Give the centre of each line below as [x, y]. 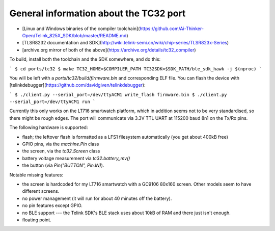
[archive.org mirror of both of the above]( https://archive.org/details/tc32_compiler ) [109, 50]
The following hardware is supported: [49, 127]
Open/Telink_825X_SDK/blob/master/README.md [74, 35]
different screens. [41, 191]
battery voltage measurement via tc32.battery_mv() [76, 158]
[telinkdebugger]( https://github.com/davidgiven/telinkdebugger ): [77, 85]
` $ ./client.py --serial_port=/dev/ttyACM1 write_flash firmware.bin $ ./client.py [118, 95]
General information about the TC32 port [98, 13]
